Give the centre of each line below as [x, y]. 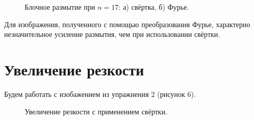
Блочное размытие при [60, 7]
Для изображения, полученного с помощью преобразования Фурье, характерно [127, 24]
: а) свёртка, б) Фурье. [154, 7]
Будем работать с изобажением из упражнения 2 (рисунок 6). [100, 94]
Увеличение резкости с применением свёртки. [96, 111]
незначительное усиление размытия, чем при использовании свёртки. [112, 34]
